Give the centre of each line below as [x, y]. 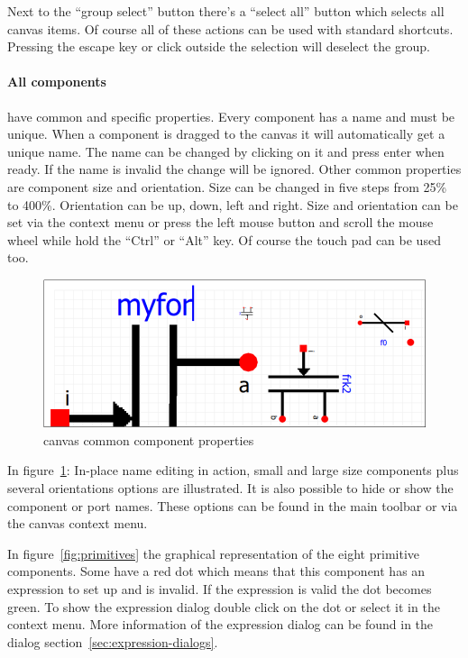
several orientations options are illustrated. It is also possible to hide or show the [230, 487]
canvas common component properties [149, 439]
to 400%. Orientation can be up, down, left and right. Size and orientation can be [233, 204]
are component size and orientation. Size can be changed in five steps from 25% [227, 186]
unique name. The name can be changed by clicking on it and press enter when [226, 151]
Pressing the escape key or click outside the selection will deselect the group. [219, 46]
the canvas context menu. [78, 523]
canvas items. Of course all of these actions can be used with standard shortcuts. [230, 28]
